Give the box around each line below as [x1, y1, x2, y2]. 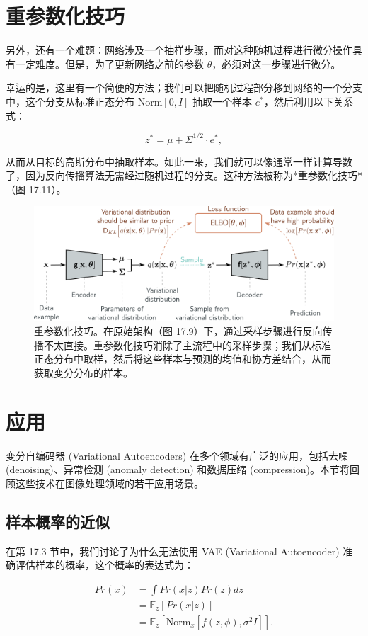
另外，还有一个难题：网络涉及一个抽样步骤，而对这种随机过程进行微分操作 [6, 42, 352, 57]
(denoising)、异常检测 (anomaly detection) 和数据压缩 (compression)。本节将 [6, 462, 350, 477]
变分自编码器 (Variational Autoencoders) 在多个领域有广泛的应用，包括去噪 [6, 448, 348, 462]
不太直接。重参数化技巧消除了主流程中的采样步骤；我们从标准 [43, 337, 331, 352]
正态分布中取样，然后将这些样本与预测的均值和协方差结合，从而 [34, 351, 331, 366]
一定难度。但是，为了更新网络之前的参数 [15, 56, 204, 71]
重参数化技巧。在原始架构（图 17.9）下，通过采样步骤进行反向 [34, 324, 323, 339]
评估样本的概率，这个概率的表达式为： [15, 557, 194, 572]
